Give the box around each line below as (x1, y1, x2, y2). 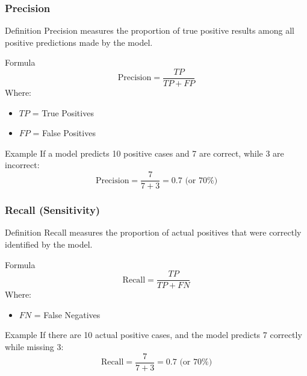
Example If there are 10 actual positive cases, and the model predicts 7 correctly (5, 328, 302, 341)
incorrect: (5, 158, 40, 171)
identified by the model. (5, 237, 93, 250)
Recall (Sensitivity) (5, 202, 101, 218)
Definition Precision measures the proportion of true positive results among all (5, 24, 295, 37)
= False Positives (33, 127, 96, 139)
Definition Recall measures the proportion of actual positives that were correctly (5, 226, 302, 239)
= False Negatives (34, 308, 101, 321)
